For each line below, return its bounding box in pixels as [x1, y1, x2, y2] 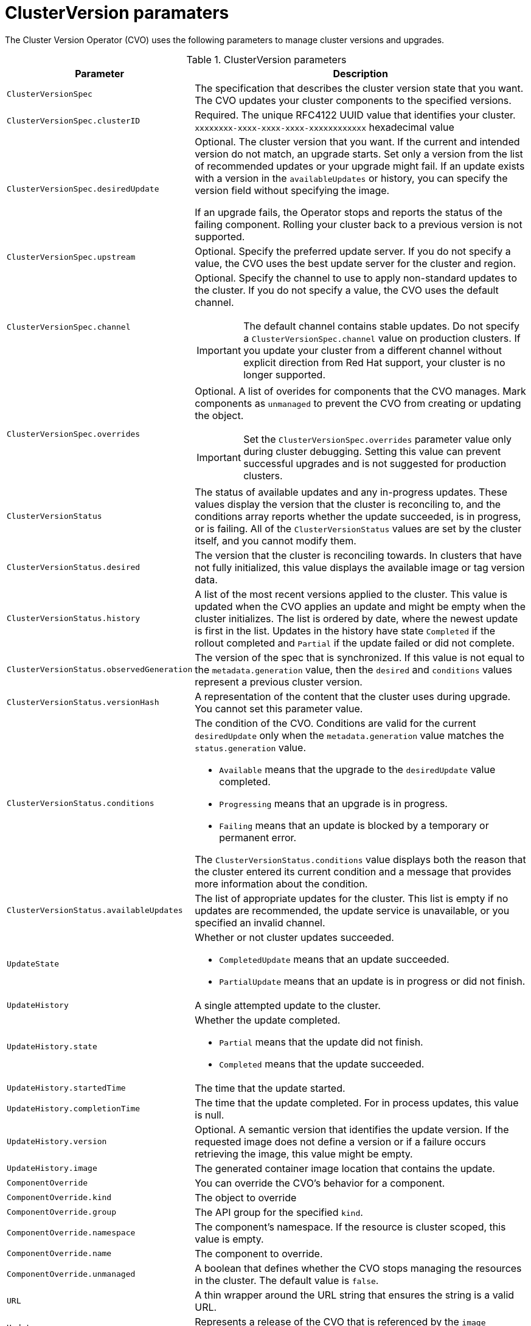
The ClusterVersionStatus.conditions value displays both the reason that [195, 853, 526, 866]
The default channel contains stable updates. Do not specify [243, 319, 520, 332]
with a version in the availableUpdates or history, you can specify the [195, 172, 508, 184]
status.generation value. [195, 741, 306, 754]
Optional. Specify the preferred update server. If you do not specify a [195, 245, 511, 257]
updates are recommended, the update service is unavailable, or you [195, 904, 510, 917]
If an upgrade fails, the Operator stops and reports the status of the [195, 206, 502, 218]
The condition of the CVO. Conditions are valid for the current [195, 717, 476, 729]
